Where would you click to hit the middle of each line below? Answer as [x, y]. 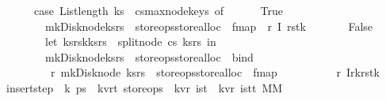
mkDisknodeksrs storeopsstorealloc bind [149, 56]
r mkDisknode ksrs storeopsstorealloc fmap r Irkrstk [215, 72]
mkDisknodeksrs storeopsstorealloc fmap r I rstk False [209, 26]
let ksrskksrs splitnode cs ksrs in [130, 41]
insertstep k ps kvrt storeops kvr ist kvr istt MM [144, 87]
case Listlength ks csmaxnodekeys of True [159, 10]
